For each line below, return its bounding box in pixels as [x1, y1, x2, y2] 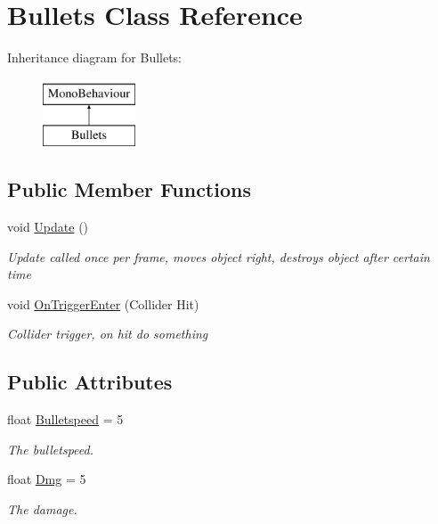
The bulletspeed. [7, 439, 93, 458]
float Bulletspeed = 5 [7, 410, 124, 429]
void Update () [7, 217, 89, 236]
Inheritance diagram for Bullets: [7, 48, 182, 67]
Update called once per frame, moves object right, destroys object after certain [7, 247, 430, 266]
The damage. [7, 500, 77, 519]
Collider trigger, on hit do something [7, 324, 208, 343]
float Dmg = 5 [7, 470, 86, 488]
